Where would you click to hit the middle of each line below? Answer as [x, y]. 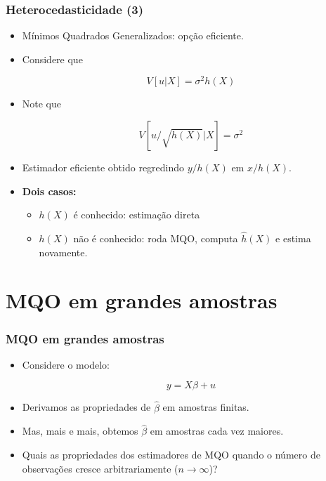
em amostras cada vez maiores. [217, 431]
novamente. [63, 252]
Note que [42, 104]
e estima [293, 238]
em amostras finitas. [206, 407]
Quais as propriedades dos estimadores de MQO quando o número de [171, 455]
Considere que [52, 59]
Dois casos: [49, 191]
